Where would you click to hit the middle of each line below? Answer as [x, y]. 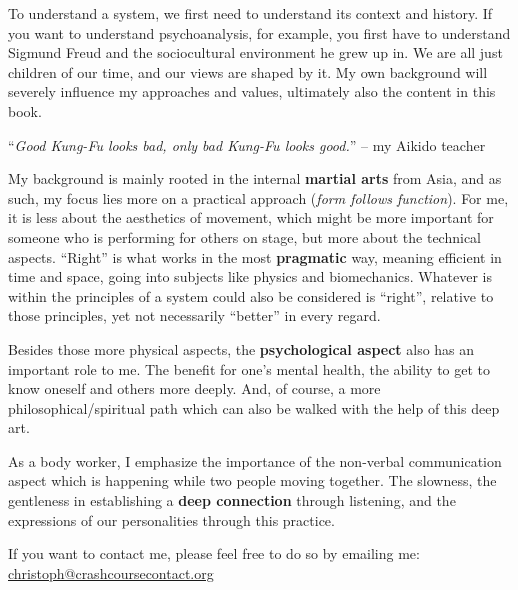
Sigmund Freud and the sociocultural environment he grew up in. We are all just [255, 52]
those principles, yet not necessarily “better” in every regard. [194, 315]
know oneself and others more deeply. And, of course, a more [194, 388]
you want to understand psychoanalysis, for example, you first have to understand [259, 32]
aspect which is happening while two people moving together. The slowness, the [252, 480]
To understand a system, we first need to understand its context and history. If [250, 13]
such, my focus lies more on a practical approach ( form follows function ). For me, [258, 197]
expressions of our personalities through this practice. [171, 519]
